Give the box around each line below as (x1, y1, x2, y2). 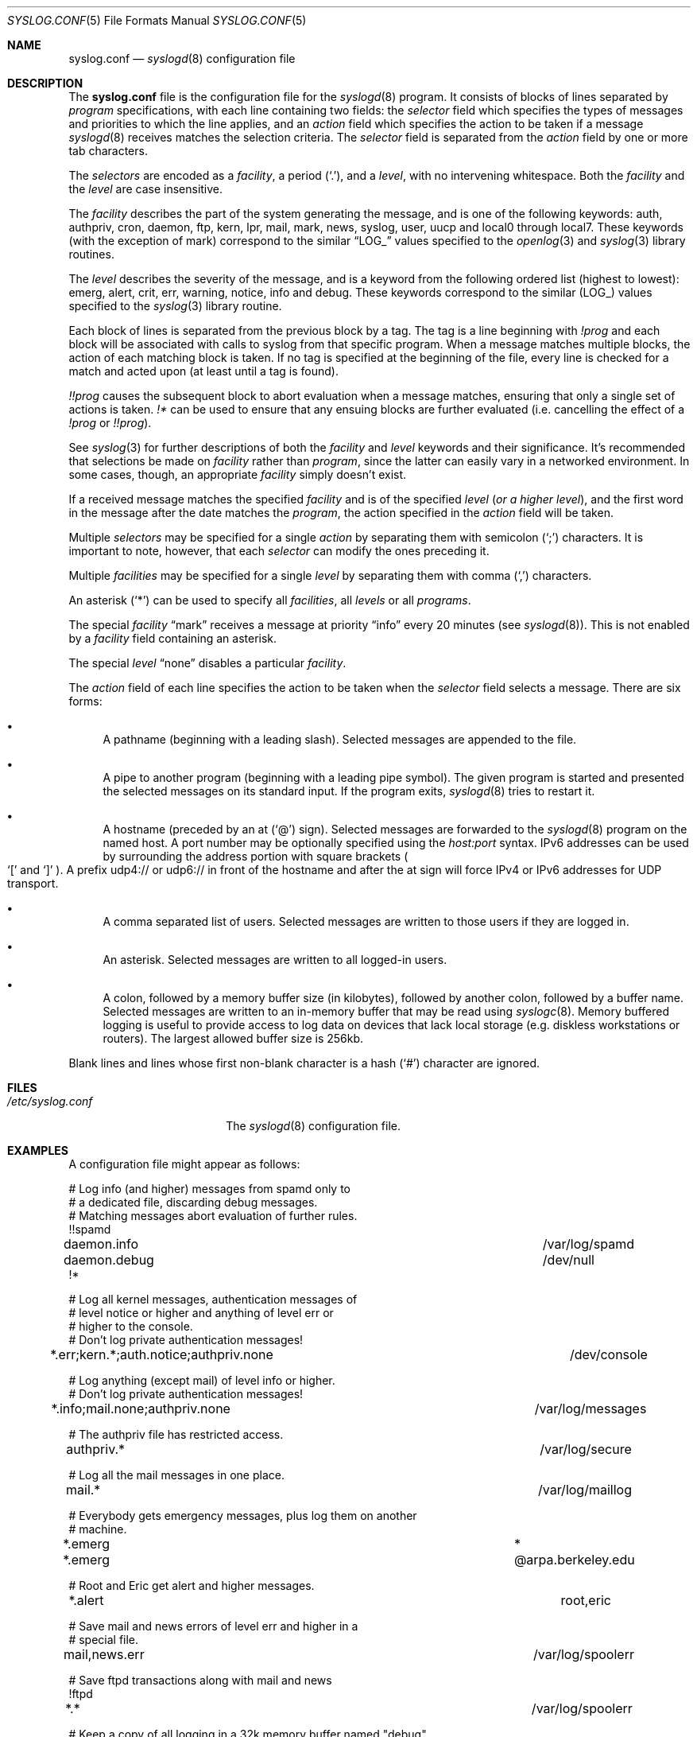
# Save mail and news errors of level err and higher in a (68, 1619, 358, 1633)
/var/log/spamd (542, 1236, 634, 1252)
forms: (68, 694, 103, 708)
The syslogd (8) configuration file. (226, 1119, 401, 1133)
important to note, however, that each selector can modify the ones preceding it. (68, 544, 490, 558)
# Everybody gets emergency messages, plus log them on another (68, 1509, 417, 1522)
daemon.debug (63, 1252, 154, 1268)
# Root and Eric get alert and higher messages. (68, 1579, 315, 1592)
